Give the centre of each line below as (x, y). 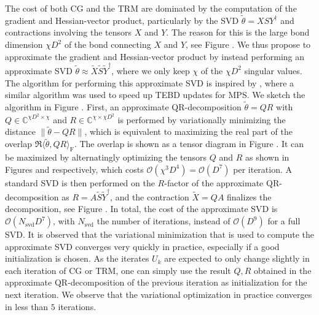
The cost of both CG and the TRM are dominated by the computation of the (151, 8)
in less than (27, 306)
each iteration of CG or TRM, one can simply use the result (118, 270)
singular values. (273, 70)
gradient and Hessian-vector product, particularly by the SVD (122, 20)
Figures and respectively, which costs (74, 169)
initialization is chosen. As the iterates (77, 258)
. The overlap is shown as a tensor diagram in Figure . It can (189, 144)
